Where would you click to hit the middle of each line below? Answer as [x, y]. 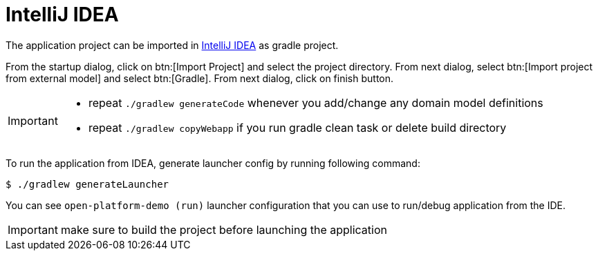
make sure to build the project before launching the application [224, 229]
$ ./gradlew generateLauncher [87, 184]
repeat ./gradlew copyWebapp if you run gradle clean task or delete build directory [297, 127]
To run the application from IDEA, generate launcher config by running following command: [213, 163]
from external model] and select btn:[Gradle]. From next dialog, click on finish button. [200, 78]
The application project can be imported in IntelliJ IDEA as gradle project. [172, 45]
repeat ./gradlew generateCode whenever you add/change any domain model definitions [316, 102]
